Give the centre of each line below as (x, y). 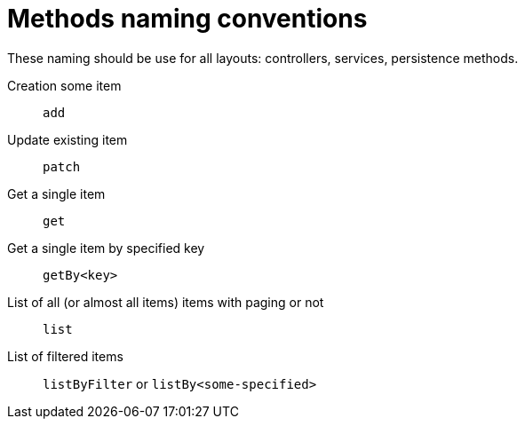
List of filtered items (65, 356)
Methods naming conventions (187, 19)
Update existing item (68, 139)
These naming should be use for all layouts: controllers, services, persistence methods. (263, 58)
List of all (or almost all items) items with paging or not (166, 302)
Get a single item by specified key (106, 248)
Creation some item (64, 85)
